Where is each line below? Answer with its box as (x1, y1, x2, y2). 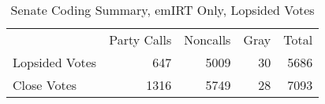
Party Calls (109, 30, 172, 48)
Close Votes (13, 76, 77, 94)
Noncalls (184, 30, 231, 48)
